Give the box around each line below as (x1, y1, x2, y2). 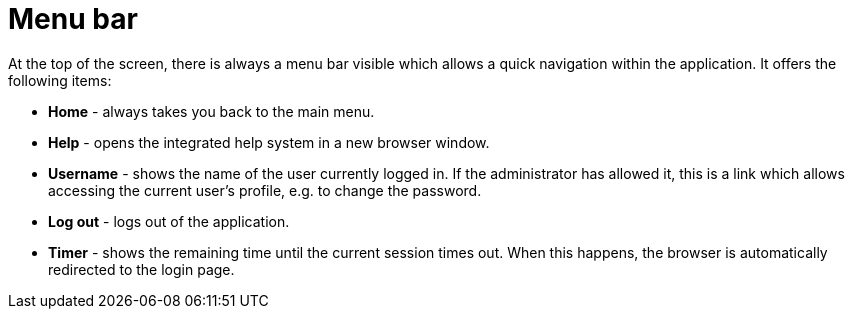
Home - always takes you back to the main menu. (48, 102, 375, 120)
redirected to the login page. (48, 260, 235, 278)
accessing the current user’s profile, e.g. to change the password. (48, 181, 482, 199)
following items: (8, 71, 112, 89)
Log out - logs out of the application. (48, 212, 290, 230)
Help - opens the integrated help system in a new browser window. (48, 133, 490, 151)
